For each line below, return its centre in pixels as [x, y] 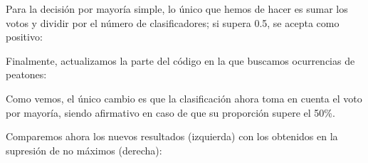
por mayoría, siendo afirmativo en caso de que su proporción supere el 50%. [170, 112]
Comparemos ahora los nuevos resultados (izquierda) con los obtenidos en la [172, 136]
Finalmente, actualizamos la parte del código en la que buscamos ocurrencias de [180, 60]
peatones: [26, 74]
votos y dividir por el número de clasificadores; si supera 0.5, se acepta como [173, 22]
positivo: [24, 37]
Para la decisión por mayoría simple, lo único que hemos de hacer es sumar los [177, 9]
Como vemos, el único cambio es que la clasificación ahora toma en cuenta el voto [184, 98]
